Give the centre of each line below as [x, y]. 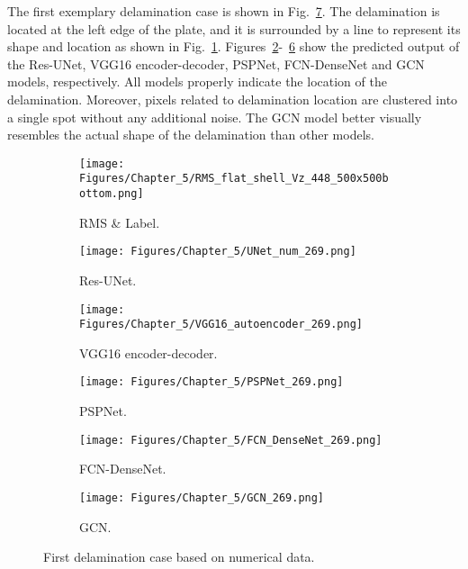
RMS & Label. [120, 222]
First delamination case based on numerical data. [179, 557]
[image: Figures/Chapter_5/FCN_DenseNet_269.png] [231, 440]
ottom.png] [112, 194]
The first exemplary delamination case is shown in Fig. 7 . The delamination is [224, 11]
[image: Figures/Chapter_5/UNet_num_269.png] [218, 252]
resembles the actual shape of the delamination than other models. [191, 135]
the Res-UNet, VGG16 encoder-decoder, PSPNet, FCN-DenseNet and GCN [216, 63]
